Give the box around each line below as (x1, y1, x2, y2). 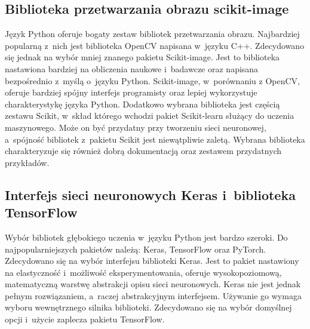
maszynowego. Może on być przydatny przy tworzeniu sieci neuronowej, (5, 121, 266, 133)
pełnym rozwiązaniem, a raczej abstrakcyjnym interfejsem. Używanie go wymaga (5, 289, 302, 302)
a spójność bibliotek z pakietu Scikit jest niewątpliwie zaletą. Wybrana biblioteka (5, 133, 305, 145)
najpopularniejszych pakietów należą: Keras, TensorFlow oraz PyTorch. (5, 242, 266, 255)
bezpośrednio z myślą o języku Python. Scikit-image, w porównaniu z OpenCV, (5, 74, 300, 87)
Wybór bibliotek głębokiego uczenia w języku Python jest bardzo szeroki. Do (5, 230, 288, 243)
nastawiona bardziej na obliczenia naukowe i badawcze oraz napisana (5, 62, 259, 75)
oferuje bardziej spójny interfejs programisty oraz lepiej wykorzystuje (5, 86, 257, 99)
